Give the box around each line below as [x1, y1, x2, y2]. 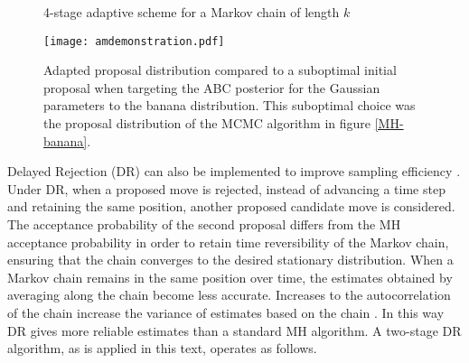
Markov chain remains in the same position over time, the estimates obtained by [7, 267, 453, 286]
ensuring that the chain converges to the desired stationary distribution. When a [7, 250, 454, 269]
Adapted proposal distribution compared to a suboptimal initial [43, 60, 397, 79]
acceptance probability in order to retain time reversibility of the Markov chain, [7, 232, 449, 251]
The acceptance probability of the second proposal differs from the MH [7, 215, 401, 233]
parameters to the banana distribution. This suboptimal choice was [43, 96, 416, 115]
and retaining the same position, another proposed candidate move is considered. [7, 197, 455, 216]
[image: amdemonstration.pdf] [43, 34, 225, 48]
